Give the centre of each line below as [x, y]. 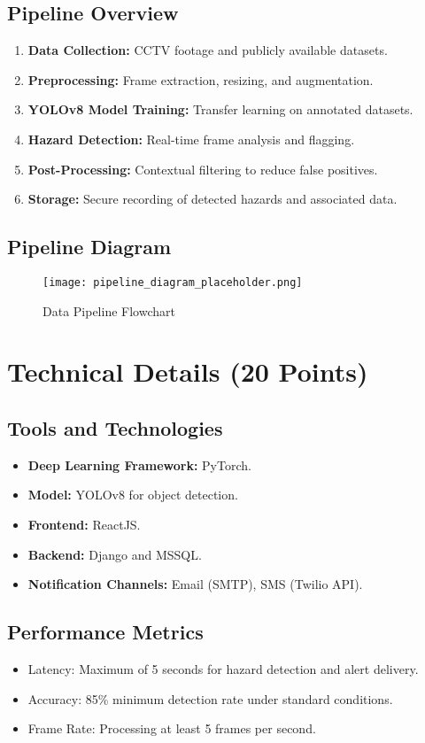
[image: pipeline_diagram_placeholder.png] [173, 282]
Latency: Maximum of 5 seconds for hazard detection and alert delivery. [223, 668]
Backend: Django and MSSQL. [115, 554]
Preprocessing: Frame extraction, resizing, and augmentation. [201, 79]
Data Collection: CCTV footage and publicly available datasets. [208, 50]
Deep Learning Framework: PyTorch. [139, 464]
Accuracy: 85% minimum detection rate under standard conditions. [210, 698]
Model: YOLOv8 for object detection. [133, 495]
